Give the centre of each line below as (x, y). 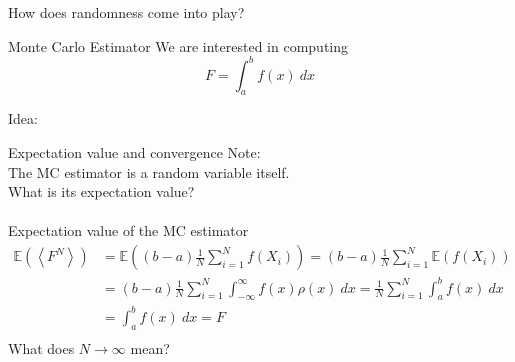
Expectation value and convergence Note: (134, 152)
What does (41, 347)
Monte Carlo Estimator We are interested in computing (178, 45)
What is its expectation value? (101, 191)
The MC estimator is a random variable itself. (149, 171)
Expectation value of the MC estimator (128, 230)
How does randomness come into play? (126, 12)
